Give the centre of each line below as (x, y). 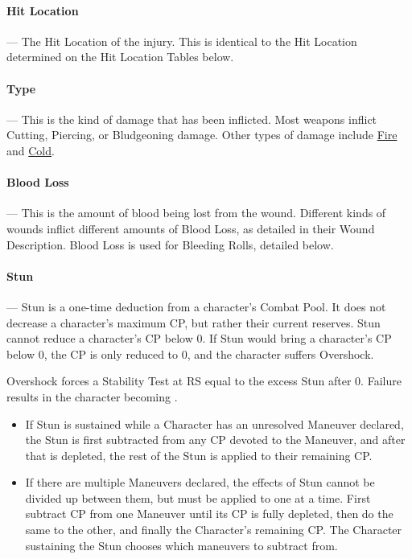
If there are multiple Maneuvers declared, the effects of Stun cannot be (200, 482)
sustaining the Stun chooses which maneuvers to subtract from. (181, 545)
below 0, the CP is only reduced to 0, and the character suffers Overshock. (190, 353)
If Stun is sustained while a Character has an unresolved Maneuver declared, (214, 423)
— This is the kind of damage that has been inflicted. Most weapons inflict (192, 119)
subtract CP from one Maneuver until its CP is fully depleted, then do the (209, 514)
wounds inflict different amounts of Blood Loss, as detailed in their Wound (191, 228)
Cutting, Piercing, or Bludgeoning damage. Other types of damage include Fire (202, 135)
